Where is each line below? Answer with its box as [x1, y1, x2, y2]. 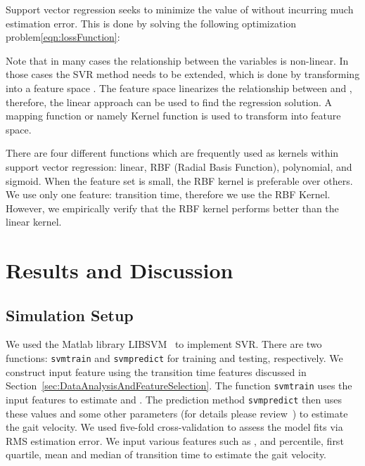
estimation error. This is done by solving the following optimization [6, 15, 297, 30]
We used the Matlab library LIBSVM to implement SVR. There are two [6, 337, 322, 351]
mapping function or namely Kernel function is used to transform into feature [6, 108, 341, 123]
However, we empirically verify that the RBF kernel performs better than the [6, 200, 339, 215]
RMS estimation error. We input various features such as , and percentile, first [6, 433, 344, 448]
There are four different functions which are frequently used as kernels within [6, 145, 339, 160]
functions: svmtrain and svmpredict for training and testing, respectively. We [6, 351, 343, 365]
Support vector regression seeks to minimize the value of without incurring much [6, 2, 354, 16]
